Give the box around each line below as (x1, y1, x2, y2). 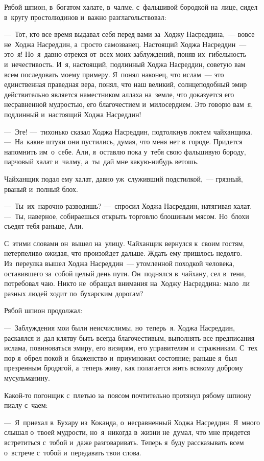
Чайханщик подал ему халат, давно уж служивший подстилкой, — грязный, (4, 173, 243, 184)
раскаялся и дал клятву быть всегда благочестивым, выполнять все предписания (4, 332, 255, 343)
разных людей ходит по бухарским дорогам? (4, 288, 143, 298)
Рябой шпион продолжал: (4, 305, 83, 316)
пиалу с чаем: (4, 400, 48, 410)
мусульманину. (4, 372, 50, 383)
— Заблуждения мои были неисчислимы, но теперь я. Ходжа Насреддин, (4, 322, 235, 333)
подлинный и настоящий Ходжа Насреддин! (4, 108, 141, 119)
